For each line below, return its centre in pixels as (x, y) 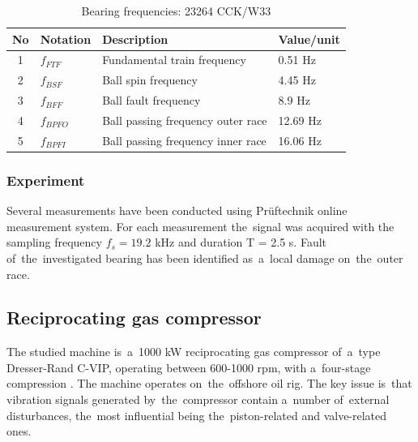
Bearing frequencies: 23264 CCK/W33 (176, 11)
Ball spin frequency (150, 80)
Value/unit (309, 39)
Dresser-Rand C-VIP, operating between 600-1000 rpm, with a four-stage (189, 367)
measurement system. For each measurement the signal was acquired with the (200, 226)
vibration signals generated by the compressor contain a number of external (198, 399)
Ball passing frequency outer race (185, 120)
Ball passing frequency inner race (184, 140)
